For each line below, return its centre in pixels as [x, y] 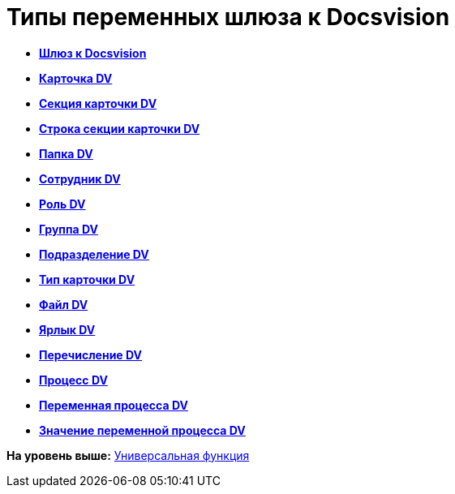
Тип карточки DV [87, 279]
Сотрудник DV [80, 178]
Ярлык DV [67, 329]
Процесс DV [73, 380]
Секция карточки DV [98, 103]
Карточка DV [76, 78]
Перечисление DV [91, 354]
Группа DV [69, 229]
